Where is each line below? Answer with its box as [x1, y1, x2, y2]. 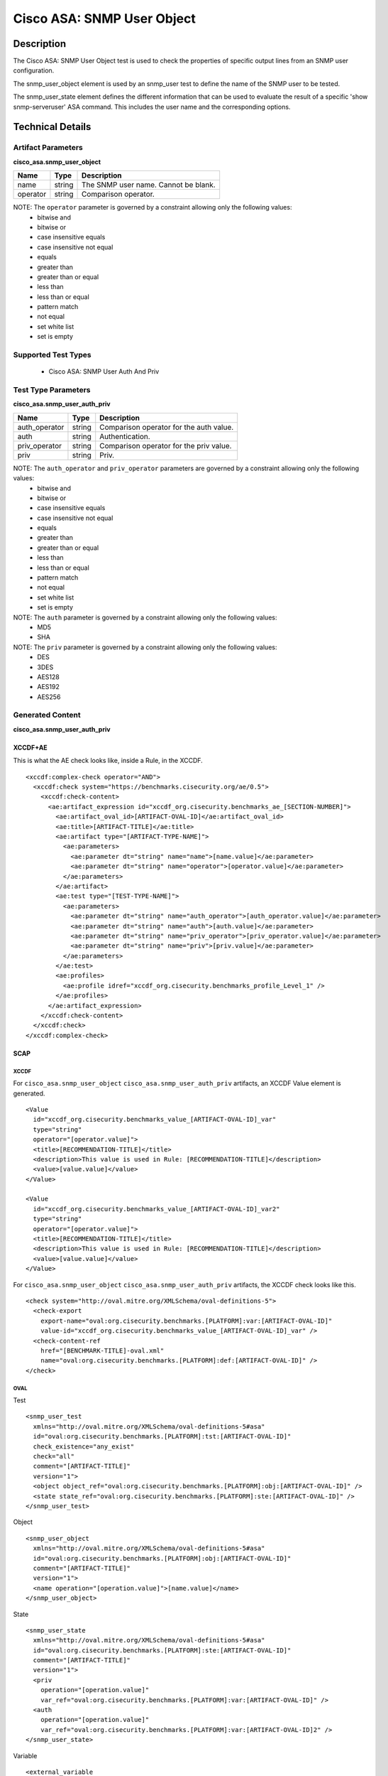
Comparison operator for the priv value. [99, 440, 232, 450]
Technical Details [13, 121, 92, 133]
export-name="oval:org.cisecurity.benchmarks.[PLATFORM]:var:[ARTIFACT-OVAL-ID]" [40, 1316, 333, 1325]
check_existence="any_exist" [33, 1442, 135, 1451]
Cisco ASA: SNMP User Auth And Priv [48, 367, 160, 376]
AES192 [37, 683, 60, 691]
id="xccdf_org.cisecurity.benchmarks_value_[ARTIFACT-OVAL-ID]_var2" [33, 1205, 280, 1213]
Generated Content [13, 710, 81, 720]
